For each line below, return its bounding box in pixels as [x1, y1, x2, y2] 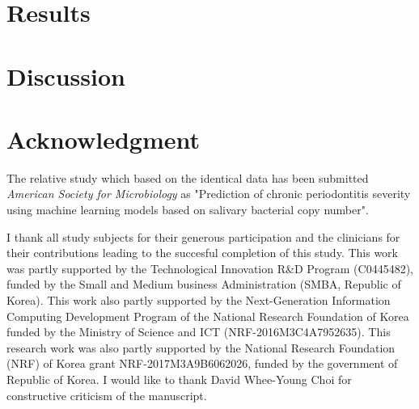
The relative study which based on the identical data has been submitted [6, 169, 369, 186]
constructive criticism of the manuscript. [6, 386, 207, 403]
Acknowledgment [6, 122, 200, 155]
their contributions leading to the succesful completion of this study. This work [6, 244, 398, 261]
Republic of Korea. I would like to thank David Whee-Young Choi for [6, 371, 352, 387]
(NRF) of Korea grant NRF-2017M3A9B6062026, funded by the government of [6, 355, 398, 372]
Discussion [6, 59, 125, 92]
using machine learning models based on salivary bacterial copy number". [6, 201, 369, 218]
